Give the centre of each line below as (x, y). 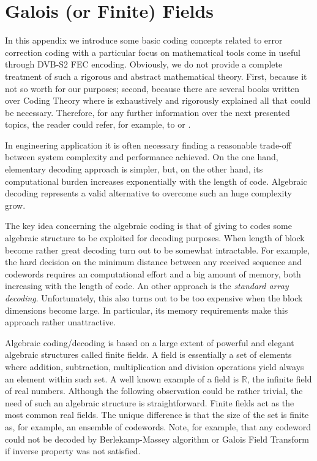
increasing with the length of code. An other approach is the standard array (147, 286)
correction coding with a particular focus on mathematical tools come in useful (153, 52)
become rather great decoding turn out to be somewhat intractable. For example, (157, 250)
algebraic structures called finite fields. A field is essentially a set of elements (148, 354)
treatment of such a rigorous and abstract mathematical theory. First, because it (156, 76)
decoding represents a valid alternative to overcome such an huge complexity (148, 193)
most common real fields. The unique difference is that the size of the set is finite (157, 415)
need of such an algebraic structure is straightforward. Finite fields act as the (150, 402)
